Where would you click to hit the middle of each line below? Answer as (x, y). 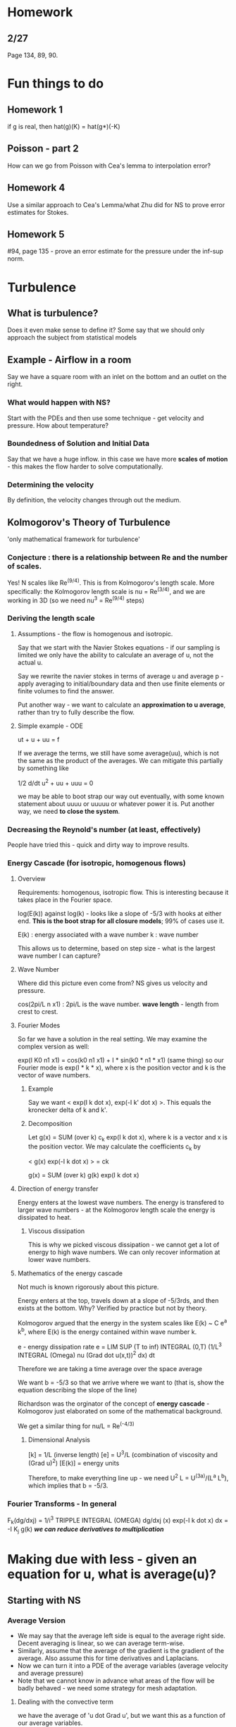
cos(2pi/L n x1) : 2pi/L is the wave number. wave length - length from (118, 1004)
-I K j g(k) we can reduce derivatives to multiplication (86, 1530)
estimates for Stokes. (38, 212)
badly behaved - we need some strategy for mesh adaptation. (107, 1688)
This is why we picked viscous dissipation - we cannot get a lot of (124, 1245)
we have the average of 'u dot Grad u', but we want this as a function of (121, 1716)
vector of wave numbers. (54, 1075)
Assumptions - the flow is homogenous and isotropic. (95, 633)
